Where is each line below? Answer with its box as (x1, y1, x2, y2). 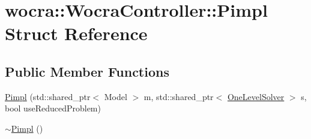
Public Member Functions (5, 62, 169, 80)
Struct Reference (5, 21, 148, 46)
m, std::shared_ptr (143, 90, 214, 102)
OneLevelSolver (227, 90, 285, 102)
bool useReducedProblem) (5, 102, 101, 114)
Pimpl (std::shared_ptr (5, 90, 91, 102)
